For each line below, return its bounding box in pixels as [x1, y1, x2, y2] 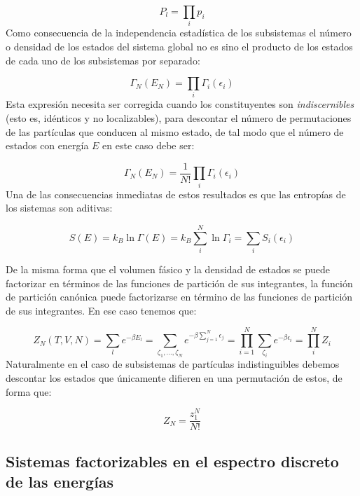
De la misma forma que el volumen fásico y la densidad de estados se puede [6, 261, 331, 276]
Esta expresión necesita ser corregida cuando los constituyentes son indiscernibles [6, 97, 354, 111]
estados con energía [6, 138, 89, 153]
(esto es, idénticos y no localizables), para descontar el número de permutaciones [6, 111, 352, 125]
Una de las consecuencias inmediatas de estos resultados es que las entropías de [6, 186, 346, 201]
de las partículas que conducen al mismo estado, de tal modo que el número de [6, 124, 344, 139]
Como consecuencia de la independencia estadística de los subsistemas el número [6, 25, 352, 40]
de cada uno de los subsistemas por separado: [6, 53, 200, 67]
